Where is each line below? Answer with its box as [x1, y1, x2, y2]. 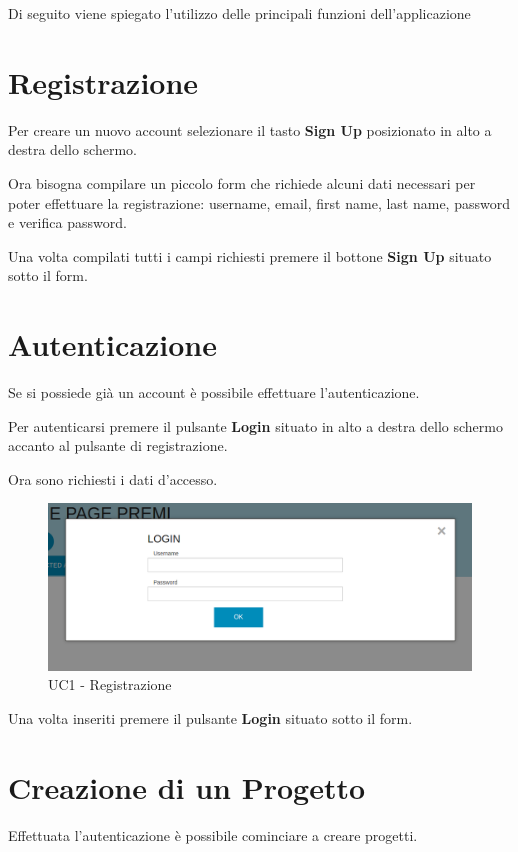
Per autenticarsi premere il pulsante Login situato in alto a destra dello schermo [8, 415, 503, 436]
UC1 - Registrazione [48, 674, 172, 695]
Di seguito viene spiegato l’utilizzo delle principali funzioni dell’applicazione [8, 3, 471, 23]
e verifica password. [8, 212, 127, 233]
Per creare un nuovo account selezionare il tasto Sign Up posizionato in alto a [8, 119, 492, 140]
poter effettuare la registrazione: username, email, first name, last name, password [8, 192, 510, 213]
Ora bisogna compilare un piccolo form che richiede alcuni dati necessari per [8, 172, 476, 193]
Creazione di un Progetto [8, 766, 366, 807]
